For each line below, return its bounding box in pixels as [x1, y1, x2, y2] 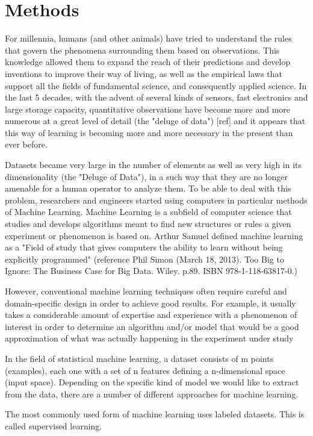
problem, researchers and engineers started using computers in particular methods [5, 193, 308, 206]
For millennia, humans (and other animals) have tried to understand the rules [5, 32, 292, 45]
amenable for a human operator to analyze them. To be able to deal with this [5, 182, 291, 195]
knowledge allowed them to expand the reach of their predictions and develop [5, 55, 291, 68]
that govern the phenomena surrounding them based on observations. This [5, 43, 280, 56]
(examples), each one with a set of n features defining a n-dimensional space [5, 364, 285, 376]
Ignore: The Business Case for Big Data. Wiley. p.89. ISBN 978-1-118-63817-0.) [5, 264, 298, 277]
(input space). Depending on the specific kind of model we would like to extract [5, 376, 299, 388]
